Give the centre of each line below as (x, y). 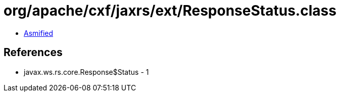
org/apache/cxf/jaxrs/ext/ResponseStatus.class (170, 11)
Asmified (39, 33)
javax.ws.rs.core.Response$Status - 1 (86, 72)
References (33, 53)
